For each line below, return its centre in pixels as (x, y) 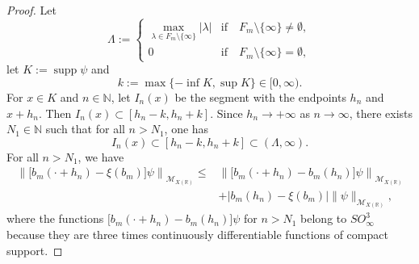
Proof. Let (31, 10)
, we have (101, 156)
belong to (324, 218)
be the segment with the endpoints (260, 96)
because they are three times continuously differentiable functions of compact (197, 234)
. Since (226, 113)
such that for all (85, 129)
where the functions (55, 218)
